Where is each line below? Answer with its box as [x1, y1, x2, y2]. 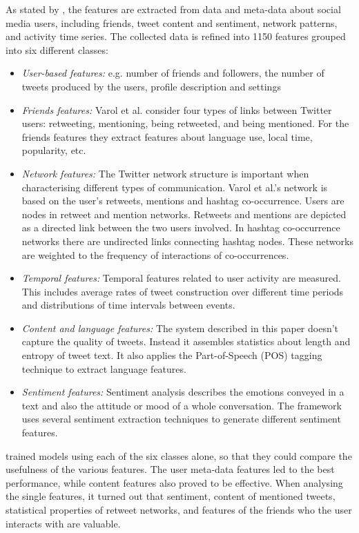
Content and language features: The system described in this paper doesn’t [21, 320, 339, 335]
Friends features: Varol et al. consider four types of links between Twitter [21, 102, 332, 117]
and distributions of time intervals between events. [21, 298, 235, 312]
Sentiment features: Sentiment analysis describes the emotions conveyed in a [21, 385, 345, 399]
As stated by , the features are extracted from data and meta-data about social [6, 2, 341, 16]
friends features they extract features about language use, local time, [21, 129, 313, 144]
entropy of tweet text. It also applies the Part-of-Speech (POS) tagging [21, 348, 322, 362]
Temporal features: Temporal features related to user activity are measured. [21, 271, 341, 285]
